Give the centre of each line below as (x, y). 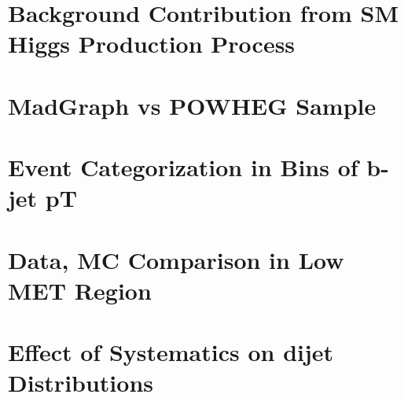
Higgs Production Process (152, 44)
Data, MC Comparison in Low (176, 259)
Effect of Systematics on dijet (171, 352)
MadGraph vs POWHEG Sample (192, 105)
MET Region (80, 290)
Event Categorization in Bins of (183, 167)
